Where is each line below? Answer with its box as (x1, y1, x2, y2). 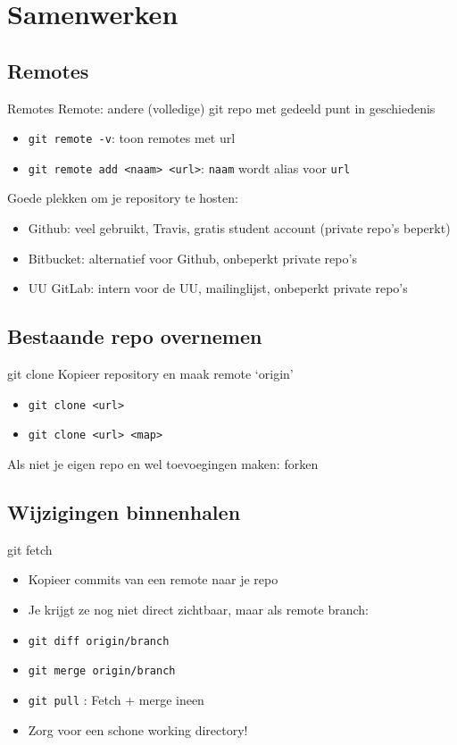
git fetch (7, 540, 53, 558)
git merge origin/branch (28, 665, 176, 678)
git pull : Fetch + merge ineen (28, 690, 204, 708)
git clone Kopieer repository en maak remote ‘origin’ (7, 364, 294, 383)
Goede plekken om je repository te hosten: (7, 188, 238, 207)
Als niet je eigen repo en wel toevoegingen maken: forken (7, 454, 319, 473)
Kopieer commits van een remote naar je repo (28, 570, 278, 589)
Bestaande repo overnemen (7, 322, 262, 350)
